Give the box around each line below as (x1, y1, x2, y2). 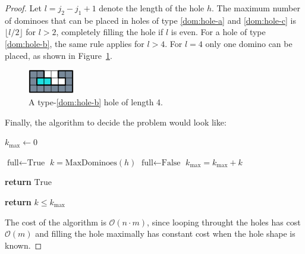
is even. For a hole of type (171, 26, 266, 38)
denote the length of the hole (99, 2, 205, 14)
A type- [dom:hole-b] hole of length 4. (29, 96, 163, 108)
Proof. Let (5, 2, 42, 14)
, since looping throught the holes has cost (147, 215, 301, 228)
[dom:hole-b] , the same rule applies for (5, 37, 144, 49)
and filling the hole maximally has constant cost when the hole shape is (35, 227, 295, 240)
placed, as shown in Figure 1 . (5, 49, 112, 61)
